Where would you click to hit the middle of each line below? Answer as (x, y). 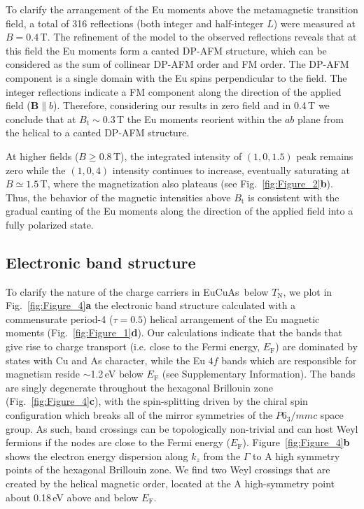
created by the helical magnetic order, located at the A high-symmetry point (170, 483)
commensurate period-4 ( (59, 318)
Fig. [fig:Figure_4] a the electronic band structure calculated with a (151, 305)
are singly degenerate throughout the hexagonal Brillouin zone (139, 387)
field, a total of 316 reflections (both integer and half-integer (135, 23)
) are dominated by (316, 346)
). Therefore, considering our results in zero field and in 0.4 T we (191, 105)
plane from (321, 119)
